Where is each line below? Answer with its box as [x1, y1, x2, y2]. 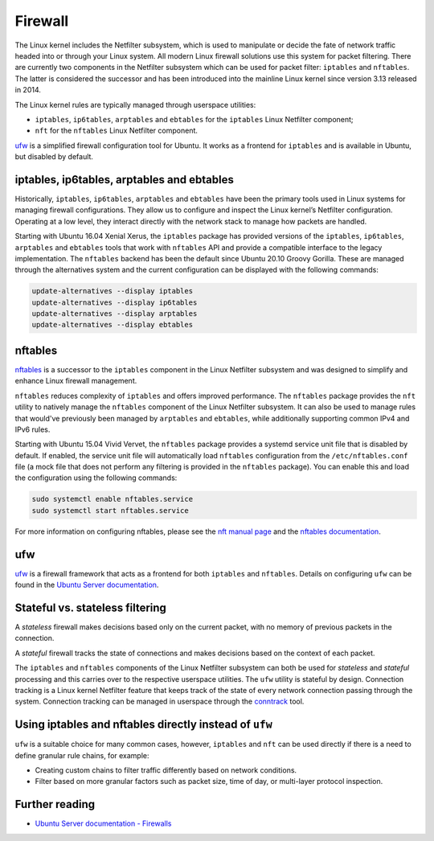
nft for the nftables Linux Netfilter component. [35, 125, 199, 136]
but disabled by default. [14, 152, 94, 162]
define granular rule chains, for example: [14, 750, 149, 760]
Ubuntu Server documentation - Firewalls [35, 818, 172, 828]
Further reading [14, 798, 96, 811]
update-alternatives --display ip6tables [31, 297, 198, 307]
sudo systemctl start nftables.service [31, 506, 189, 515]
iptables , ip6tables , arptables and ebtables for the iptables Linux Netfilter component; [35, 114, 354, 124]
